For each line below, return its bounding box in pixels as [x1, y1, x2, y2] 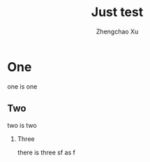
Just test [91, 4, 144, 20]
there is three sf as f [17, 148, 75, 156]
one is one [7, 82, 38, 91]
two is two [7, 121, 37, 129]
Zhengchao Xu [96, 27, 139, 36]
